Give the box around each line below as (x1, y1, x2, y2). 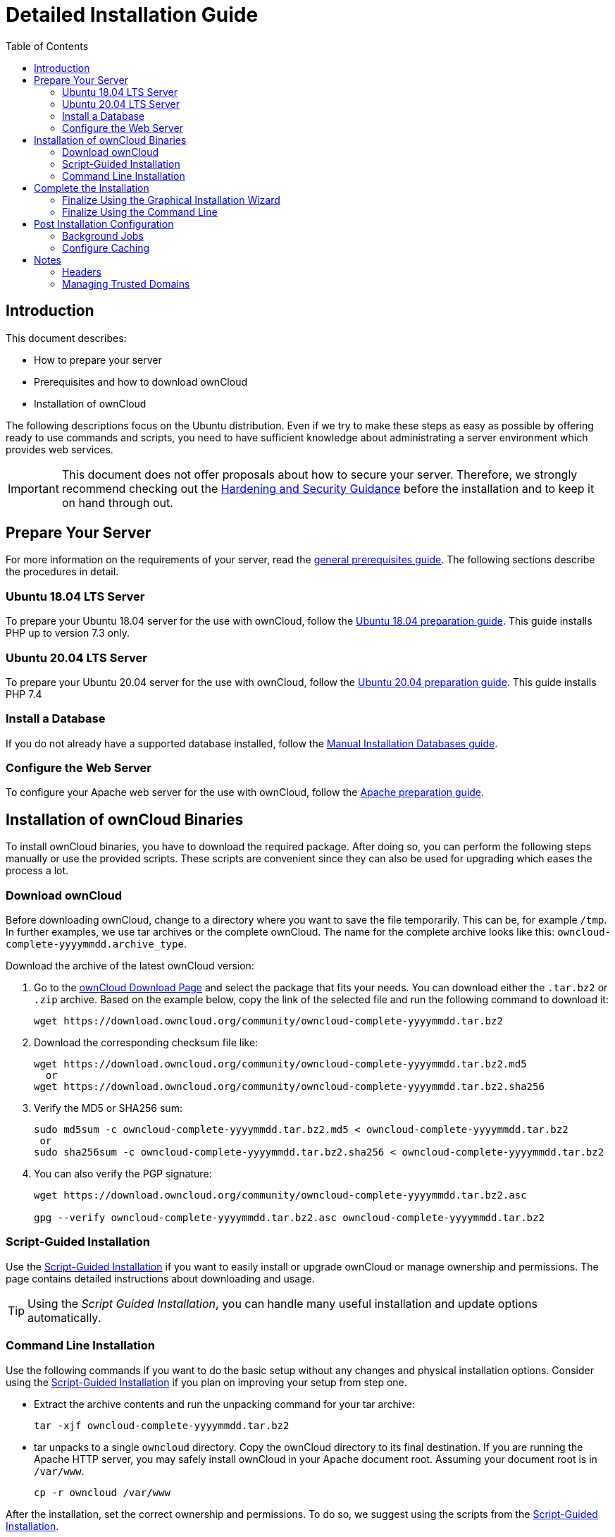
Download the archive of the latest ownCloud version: (6, 960, 254, 972)
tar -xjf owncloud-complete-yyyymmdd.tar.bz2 (34, 1419, 290, 1431)
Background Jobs (62, 229, 144, 242)
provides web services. (6, 443, 113, 455)
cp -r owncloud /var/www (34, 1486, 170, 1498)
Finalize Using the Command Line (62, 205, 218, 218)
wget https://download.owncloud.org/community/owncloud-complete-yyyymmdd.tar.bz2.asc (34, 1189, 527, 1201)
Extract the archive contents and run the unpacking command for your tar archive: (34, 1397, 415, 1410)
